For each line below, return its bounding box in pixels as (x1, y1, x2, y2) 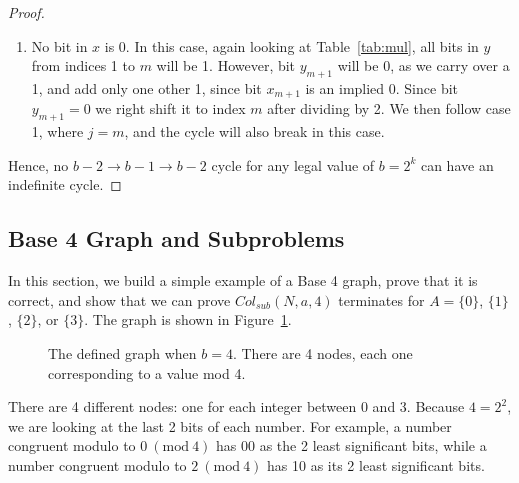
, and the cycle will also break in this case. (124, 121, 385, 142)
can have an (420, 154, 494, 175)
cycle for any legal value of (211, 154, 375, 175)
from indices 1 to (31, 55, 135, 76)
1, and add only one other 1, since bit (31, 77, 262, 98)
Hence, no (8, 154, 69, 175)
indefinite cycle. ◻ (8, 174, 122, 195)
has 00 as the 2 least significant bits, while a (216, 435, 487, 456)
